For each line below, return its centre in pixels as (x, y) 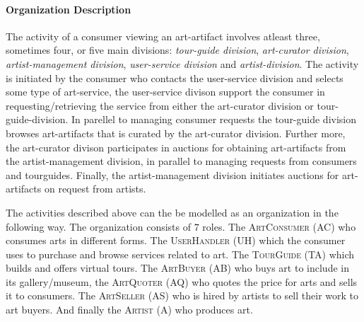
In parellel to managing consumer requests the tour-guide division (214, 119)
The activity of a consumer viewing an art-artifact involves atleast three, (163, 36)
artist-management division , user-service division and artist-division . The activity (182, 63)
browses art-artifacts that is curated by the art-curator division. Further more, (176, 133)
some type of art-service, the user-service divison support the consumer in (165, 92)
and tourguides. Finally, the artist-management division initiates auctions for (172, 174)
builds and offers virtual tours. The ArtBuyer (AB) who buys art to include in (177, 268)
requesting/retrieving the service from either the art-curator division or (160, 105)
